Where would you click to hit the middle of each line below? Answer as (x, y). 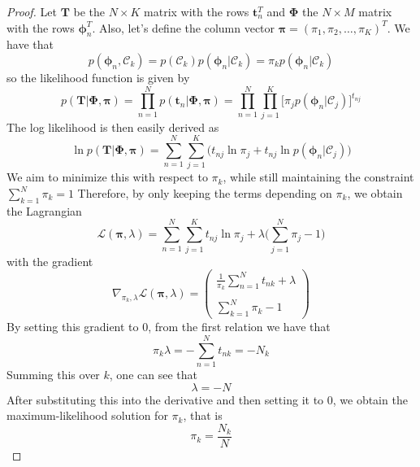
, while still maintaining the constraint (318, 177)
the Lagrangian (44, 210)
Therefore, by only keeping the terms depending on (205, 193)
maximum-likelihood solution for (87, 415)
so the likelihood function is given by (98, 77)
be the (89, 11)
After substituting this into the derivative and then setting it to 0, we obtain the (207, 399)
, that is (203, 415)
